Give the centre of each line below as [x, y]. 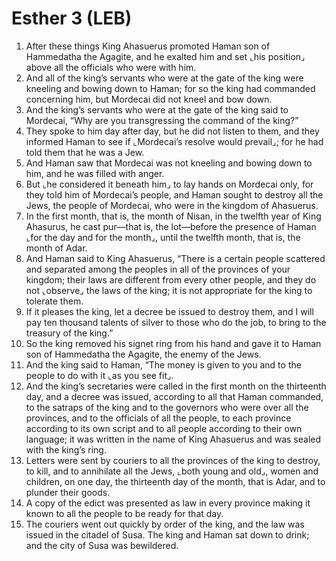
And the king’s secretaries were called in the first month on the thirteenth [176, 386]
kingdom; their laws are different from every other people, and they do [171, 279]
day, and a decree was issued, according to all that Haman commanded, [174, 396]
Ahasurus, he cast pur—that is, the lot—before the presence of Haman [171, 226]
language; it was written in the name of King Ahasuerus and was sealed [173, 439]
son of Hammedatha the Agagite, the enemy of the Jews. [143, 354]
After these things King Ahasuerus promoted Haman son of [148, 46]
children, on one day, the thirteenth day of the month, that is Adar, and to [175, 481]
